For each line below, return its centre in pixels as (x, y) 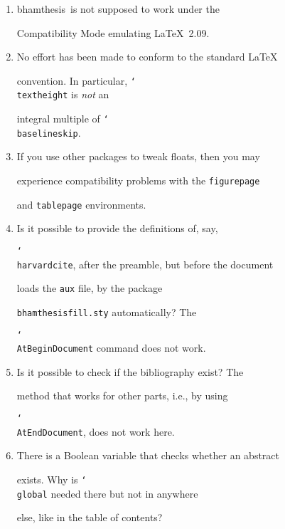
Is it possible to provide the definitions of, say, (117, 228)
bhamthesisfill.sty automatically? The (107, 311)
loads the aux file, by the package (90, 288)
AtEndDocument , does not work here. (96, 431)
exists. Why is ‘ (52, 479)
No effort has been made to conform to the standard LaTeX (147, 57)
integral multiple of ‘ (63, 119)
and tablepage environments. (81, 204)
